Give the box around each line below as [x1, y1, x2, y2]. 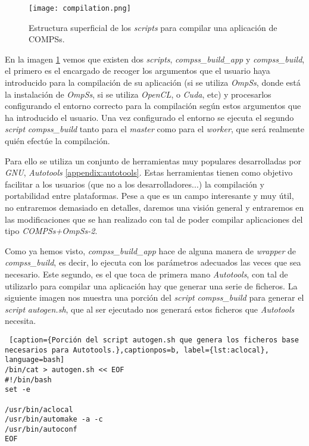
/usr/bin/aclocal [5, 405, 73, 414]
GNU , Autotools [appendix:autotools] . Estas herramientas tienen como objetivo [5, 166, 293, 179]
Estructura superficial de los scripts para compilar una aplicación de [29, 21, 277, 33]
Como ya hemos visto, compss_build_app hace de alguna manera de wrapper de [5, 244, 296, 257]
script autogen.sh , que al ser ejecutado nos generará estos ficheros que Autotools [5, 302, 295, 315]
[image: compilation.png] [29, 4, 131, 13]
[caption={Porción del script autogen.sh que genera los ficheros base [9, 335, 299, 344]
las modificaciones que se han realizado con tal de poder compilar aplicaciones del [5, 213, 303, 225]
